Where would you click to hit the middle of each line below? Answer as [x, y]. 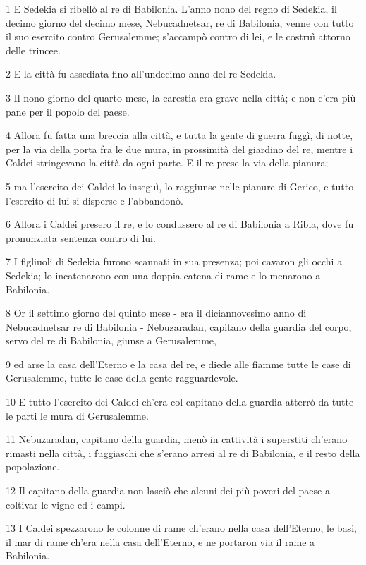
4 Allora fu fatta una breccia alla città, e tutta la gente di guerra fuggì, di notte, [179, 135]
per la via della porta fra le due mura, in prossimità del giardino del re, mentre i [179, 148]
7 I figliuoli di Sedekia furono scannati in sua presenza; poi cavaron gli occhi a [174, 261]
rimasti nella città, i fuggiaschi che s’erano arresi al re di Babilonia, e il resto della [183, 452]
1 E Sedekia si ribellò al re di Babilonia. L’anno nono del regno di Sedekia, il [171, 8]
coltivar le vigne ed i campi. [66, 504]
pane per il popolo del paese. [68, 111]
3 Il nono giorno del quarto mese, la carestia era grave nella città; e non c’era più [181, 97]
